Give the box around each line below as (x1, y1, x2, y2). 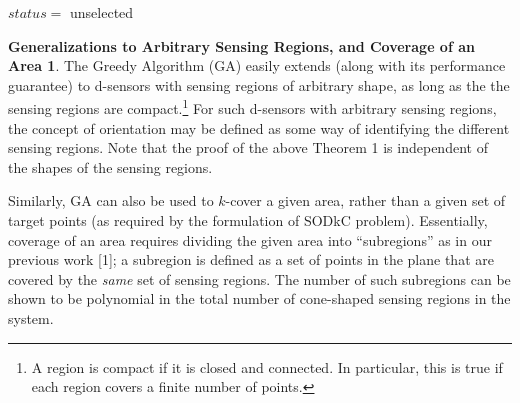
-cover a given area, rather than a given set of (225, 190, 506, 211)
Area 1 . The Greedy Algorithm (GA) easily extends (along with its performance (8, 55, 506, 76)
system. (8, 307, 54, 328)
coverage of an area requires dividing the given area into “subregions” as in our (8, 229, 492, 250)
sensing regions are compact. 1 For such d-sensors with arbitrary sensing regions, (8, 95, 497, 119)
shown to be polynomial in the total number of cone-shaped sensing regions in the (8, 288, 511, 309)
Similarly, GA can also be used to (8, 190, 214, 211)
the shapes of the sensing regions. (8, 156, 213, 177)
